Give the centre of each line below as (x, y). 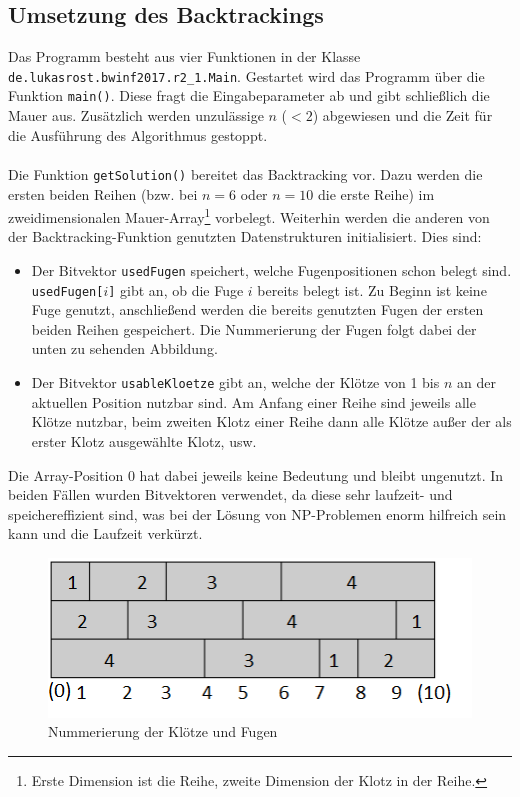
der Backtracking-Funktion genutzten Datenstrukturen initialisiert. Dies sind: (245, 236)
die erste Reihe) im (376, 193)
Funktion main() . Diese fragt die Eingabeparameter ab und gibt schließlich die (249, 95)
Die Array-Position (66, 474)
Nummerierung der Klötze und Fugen (163, 731)
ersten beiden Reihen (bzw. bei (103, 193)
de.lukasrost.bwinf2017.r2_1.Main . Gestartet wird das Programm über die (246, 75)
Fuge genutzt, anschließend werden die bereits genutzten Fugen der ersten (257, 309)
